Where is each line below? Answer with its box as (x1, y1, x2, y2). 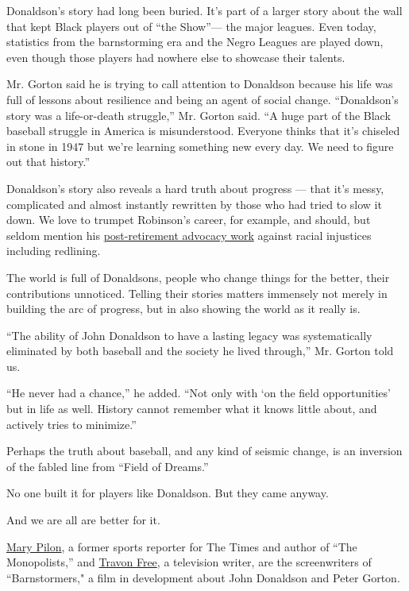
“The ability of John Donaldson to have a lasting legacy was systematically (6, 326, 372, 343)
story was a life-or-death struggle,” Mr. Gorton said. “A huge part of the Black (6, 106, 391, 123)
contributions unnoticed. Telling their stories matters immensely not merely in (6, 284, 388, 301)
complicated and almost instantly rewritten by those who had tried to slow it (6, 195, 382, 212)
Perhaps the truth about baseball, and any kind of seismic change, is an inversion (6, 442, 403, 459)
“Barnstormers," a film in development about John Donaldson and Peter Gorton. (6, 569, 400, 585)
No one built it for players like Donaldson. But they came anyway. (6, 485, 329, 501)
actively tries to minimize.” (6, 415, 137, 432)
